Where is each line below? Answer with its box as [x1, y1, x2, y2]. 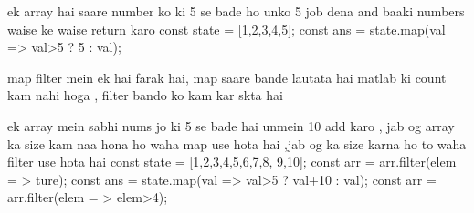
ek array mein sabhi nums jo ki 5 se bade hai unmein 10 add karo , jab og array [7, 116, 455, 135]
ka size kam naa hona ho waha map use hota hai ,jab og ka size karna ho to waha [7, 134, 467, 153]
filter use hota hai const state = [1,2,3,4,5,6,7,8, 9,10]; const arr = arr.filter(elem [7, 152, 457, 171]
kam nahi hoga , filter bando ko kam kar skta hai [7, 86, 283, 105]
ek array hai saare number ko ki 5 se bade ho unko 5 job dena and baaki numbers [7, 2, 465, 20]
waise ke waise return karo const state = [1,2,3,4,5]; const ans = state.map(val [7, 19, 446, 38]
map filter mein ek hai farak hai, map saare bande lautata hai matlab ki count [7, 67, 447, 86]
